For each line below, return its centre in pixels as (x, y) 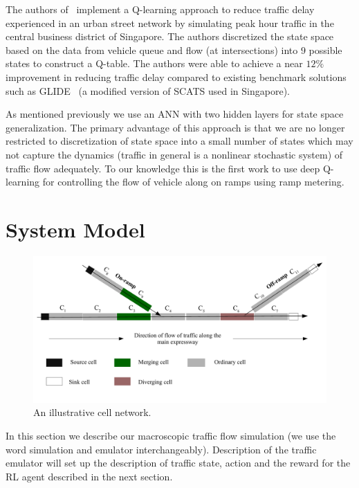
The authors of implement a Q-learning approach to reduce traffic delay (160, 9)
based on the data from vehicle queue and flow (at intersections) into (152, 49)
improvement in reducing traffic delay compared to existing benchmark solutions (176, 76)
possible (325, 49)
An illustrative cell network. (92, 412)
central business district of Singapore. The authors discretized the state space (170, 36)
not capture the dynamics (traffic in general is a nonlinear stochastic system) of (174, 154)
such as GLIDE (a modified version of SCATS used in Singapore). (148, 90)
